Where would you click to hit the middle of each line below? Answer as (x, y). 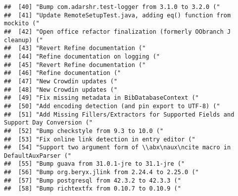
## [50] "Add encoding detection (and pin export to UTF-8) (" (112, 106)
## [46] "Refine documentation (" (63, 73)
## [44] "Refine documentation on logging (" (82, 56)
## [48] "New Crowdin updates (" (61, 90)
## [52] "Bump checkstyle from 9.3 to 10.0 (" (84, 131)
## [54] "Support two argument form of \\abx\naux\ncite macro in (118, 148)
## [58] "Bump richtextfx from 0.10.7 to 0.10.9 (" (93, 189)
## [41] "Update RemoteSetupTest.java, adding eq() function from (118, 15)
